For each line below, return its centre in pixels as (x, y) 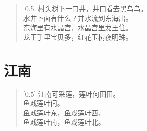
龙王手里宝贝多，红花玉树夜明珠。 (78, 37)
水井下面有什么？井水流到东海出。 (78, 18)
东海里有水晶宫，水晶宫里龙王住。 (78, 27)
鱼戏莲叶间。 (44, 103)
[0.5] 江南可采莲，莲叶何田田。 (72, 93)
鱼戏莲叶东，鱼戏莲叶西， (64, 112)
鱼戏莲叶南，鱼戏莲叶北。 (64, 122)
